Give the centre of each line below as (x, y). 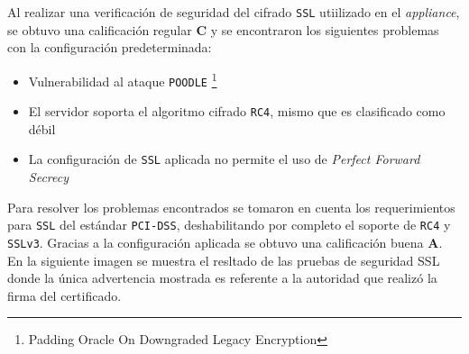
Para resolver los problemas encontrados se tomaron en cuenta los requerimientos (231, 207)
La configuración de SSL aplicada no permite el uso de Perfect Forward (224, 159)
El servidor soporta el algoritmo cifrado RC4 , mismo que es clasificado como (237, 111)
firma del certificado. (64, 295)
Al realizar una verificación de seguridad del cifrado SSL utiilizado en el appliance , (234, 12)
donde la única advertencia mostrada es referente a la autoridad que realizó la (222, 278)
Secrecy (48, 177)
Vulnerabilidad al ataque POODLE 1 (123, 79)
